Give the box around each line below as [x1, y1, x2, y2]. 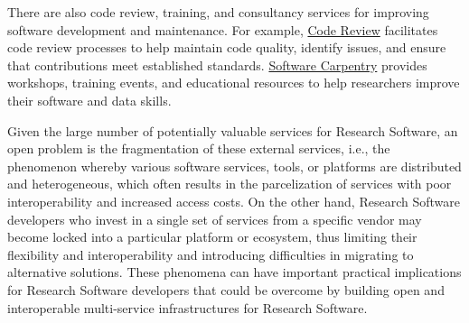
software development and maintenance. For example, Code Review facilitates [7, 20, 438, 39]
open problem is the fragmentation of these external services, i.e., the [7, 139, 390, 158]
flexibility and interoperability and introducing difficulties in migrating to [7, 245, 414, 263]
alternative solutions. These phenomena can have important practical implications [7, 263, 462, 281]
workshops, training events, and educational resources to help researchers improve [7, 73, 460, 92]
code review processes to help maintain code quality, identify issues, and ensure [7, 38, 446, 57]
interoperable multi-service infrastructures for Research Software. [7, 298, 368, 317]
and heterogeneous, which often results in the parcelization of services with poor [7, 174, 452, 193]
